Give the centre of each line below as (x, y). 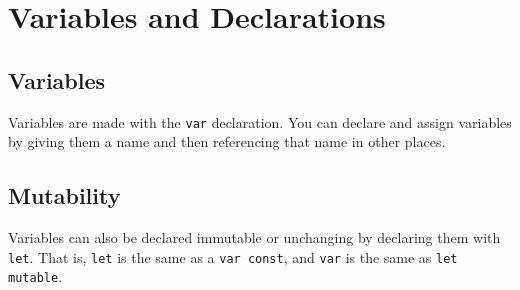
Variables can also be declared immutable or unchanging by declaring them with (254, 237)
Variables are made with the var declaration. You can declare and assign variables (260, 121)
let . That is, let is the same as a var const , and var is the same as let (233, 256)
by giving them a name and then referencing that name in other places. (227, 141)
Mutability (64, 195)
